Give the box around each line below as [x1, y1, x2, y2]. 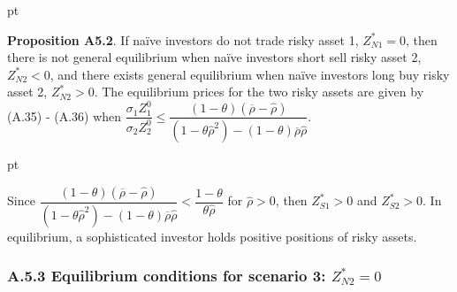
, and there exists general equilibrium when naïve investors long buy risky [50, 65, 450, 83]
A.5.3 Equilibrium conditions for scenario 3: [7, 265, 326, 287]
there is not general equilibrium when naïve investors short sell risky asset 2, [7, 48, 422, 66]
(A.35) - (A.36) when [7, 106, 122, 125]
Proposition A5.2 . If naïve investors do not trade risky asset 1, [7, 30, 359, 49]
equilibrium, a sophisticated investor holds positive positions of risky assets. [7, 227, 417, 245]
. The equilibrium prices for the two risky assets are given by [94, 82, 424, 101]
